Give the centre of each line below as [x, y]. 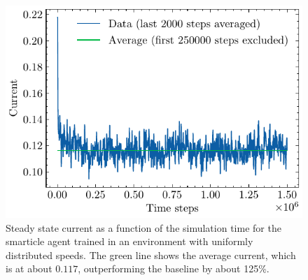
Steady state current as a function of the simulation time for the [143, 227]
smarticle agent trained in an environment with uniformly [129, 241]
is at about [29, 268]
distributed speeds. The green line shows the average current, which [151, 255]
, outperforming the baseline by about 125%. [174, 268]
